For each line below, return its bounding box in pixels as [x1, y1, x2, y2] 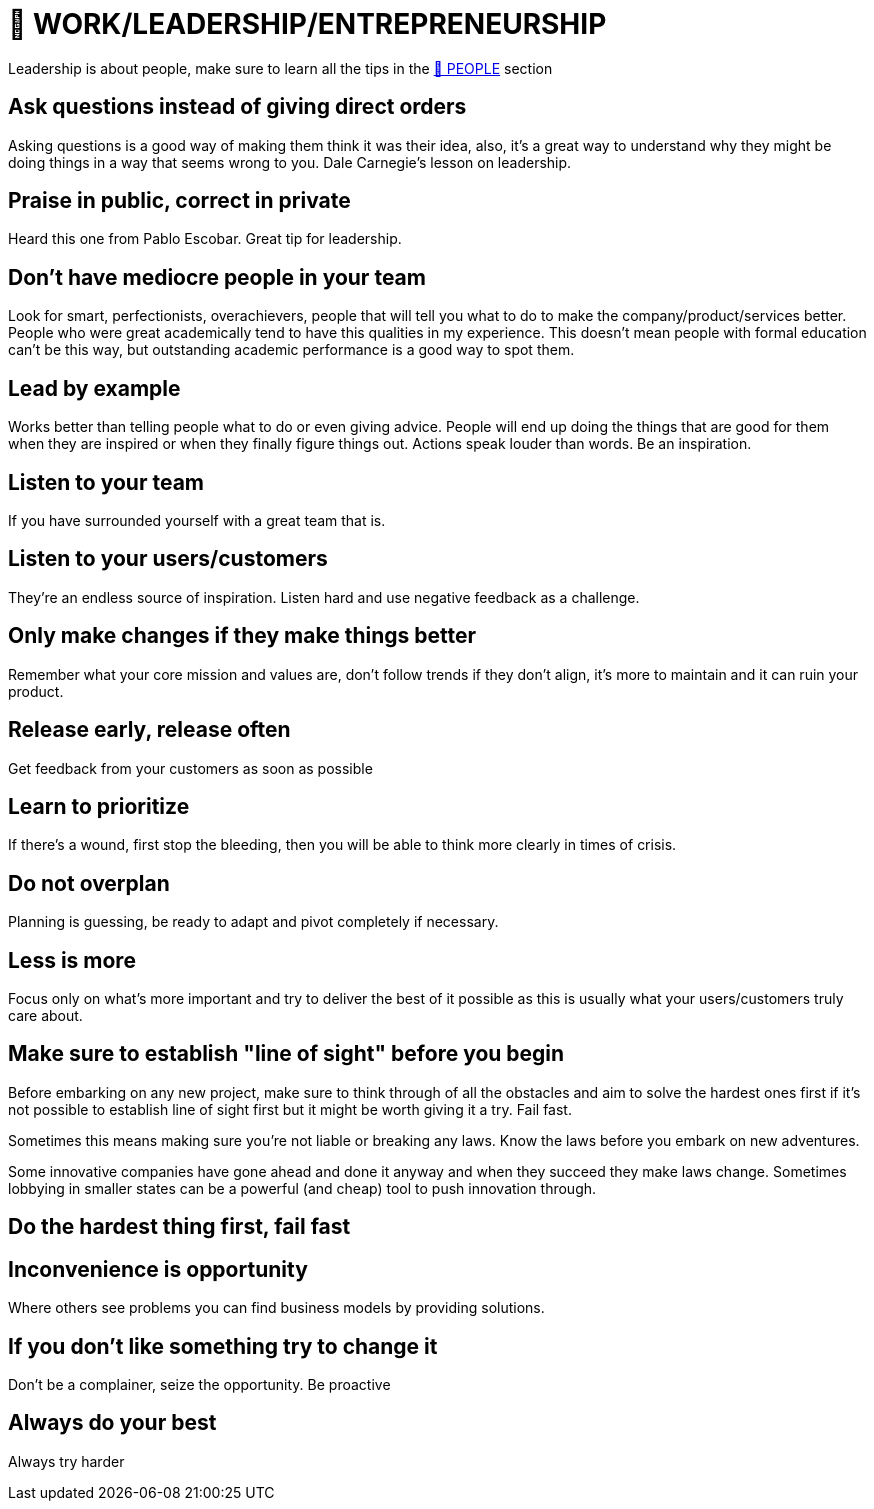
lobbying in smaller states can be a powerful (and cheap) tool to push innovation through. [8, 1179, 597, 1197]
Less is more [8, 947, 136, 973]
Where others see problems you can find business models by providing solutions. [8, 1299, 545, 1317]
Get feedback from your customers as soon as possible [8, 759, 373, 777]
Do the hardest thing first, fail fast [8, 1214, 351, 1240]
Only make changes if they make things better [8, 623, 477, 649]
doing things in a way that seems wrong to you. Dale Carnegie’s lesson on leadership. [8, 153, 572, 171]
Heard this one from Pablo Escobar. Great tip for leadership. [8, 230, 402, 248]
